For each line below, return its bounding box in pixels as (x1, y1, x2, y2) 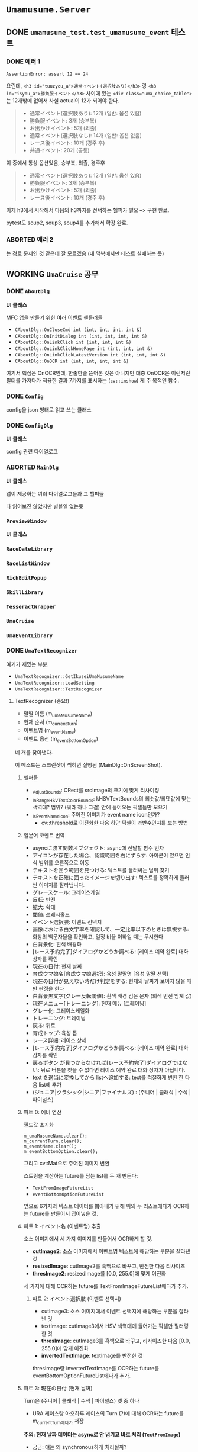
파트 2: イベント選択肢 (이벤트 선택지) (32, 1295, 121, 1302)
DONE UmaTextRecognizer (6, 647, 78, 655)
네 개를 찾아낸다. (14, 749, 53, 756)
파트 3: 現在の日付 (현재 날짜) (23, 1384, 93, 1392)
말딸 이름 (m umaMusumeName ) (23, 709, 93, 718)
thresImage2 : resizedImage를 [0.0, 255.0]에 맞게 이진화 (32, 1270, 167, 1277)
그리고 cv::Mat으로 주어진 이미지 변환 (23, 1159, 110, 1167)
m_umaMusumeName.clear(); (23, 1133, 87, 1139)
